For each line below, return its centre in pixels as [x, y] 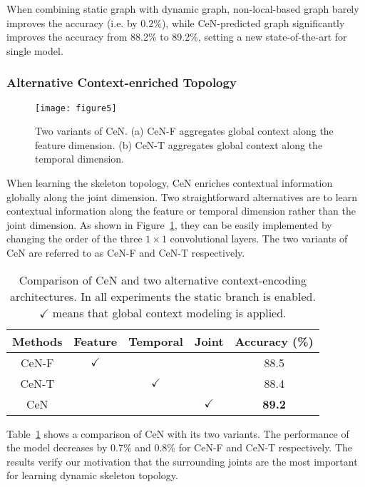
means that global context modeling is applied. [169, 312]
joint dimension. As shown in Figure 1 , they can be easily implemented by [169, 224]
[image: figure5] [76, 108]
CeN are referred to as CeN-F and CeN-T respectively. [126, 252]
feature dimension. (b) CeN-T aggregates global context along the [179, 144]
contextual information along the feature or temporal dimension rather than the [181, 211]
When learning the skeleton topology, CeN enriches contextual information [170, 183]
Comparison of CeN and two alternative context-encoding [163, 280]
